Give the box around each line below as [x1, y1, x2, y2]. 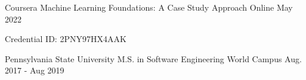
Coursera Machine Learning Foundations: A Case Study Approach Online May [5, 1, 293, 13]
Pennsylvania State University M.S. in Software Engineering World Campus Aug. [5, 52, 302, 65]
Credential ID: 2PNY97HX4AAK [5, 33, 126, 45]
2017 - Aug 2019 [5, 64, 64, 76]
